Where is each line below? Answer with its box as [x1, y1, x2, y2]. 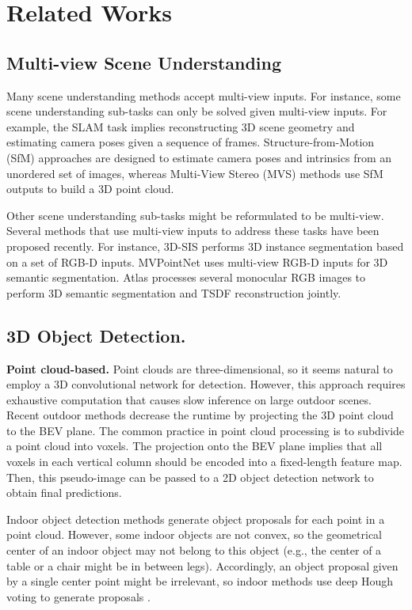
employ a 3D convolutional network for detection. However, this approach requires [6, 376, 406, 392]
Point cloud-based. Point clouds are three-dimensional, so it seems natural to [6, 360, 393, 377]
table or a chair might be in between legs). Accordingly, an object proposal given [6, 557, 399, 574]
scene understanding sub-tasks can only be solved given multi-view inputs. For [6, 103, 387, 119]
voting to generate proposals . [6, 588, 151, 604]
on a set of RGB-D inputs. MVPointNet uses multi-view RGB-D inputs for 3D [6, 253, 388, 270]
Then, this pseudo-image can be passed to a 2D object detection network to [6, 468, 374, 485]
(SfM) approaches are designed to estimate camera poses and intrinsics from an [6, 149, 392, 165]
